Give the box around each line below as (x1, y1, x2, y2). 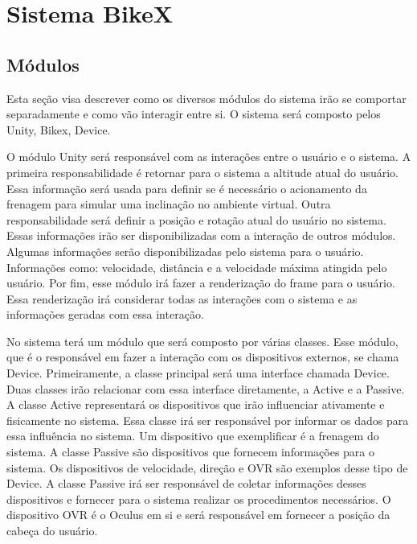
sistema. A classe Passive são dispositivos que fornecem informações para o (6, 443, 375, 460)
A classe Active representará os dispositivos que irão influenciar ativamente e (6, 396, 385, 413)
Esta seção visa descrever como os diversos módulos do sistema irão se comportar (6, 89, 407, 106)
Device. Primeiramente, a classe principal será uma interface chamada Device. (6, 365, 390, 381)
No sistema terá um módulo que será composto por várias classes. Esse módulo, (6, 332, 399, 349)
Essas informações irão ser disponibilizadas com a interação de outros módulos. (6, 227, 396, 244)
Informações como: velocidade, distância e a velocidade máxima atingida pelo (6, 258, 387, 275)
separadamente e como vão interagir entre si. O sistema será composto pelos (6, 105, 381, 122)
